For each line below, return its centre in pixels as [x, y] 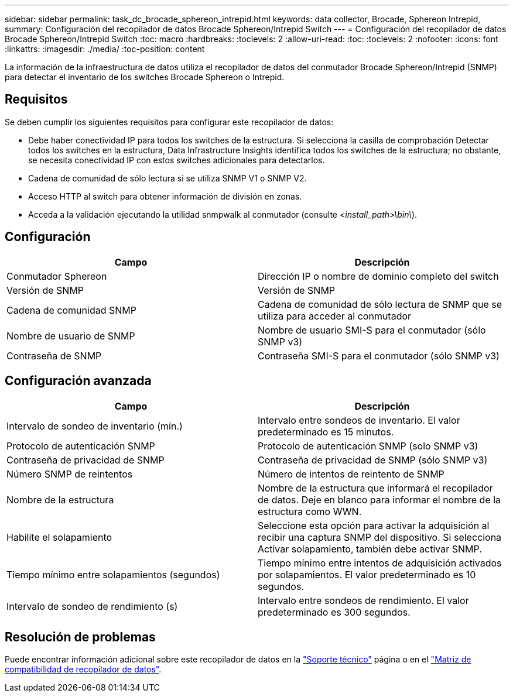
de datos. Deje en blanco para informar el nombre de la [379, 499]
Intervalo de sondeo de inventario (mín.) [95, 426]
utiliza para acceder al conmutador [335, 316]
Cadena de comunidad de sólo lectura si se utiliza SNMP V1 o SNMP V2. [167, 178]
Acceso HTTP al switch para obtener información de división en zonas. [165, 196]
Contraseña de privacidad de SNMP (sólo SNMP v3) [373, 460]
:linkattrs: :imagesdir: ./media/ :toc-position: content [105, 49]
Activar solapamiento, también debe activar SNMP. [370, 549]
